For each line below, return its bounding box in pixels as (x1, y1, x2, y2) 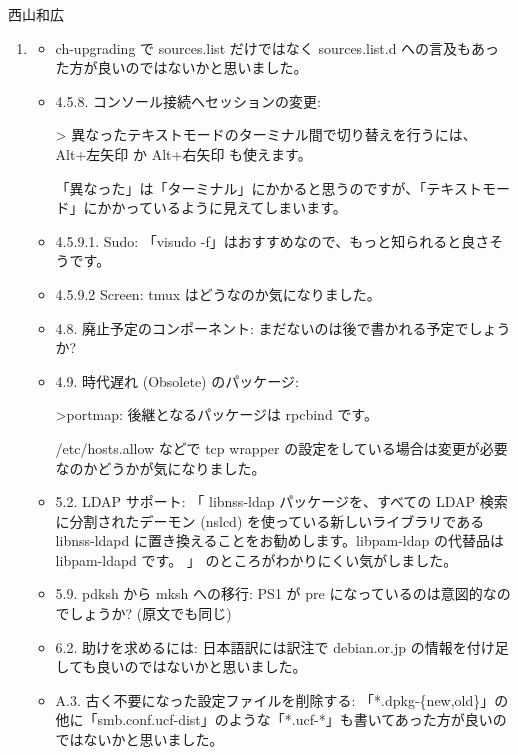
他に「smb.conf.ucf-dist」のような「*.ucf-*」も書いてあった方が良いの (55, 709, 507, 730)
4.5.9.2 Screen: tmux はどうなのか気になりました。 (55, 283, 381, 304)
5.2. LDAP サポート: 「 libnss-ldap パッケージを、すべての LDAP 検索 (55, 491, 508, 512)
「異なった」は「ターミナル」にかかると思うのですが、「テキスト (55, 177, 482, 198)
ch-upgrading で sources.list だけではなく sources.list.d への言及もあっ (55, 37, 500, 58)
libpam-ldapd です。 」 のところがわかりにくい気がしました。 (55, 549, 458, 570)
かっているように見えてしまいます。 (111, 197, 347, 218)
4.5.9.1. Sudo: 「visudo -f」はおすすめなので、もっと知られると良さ (55, 230, 490, 251)
